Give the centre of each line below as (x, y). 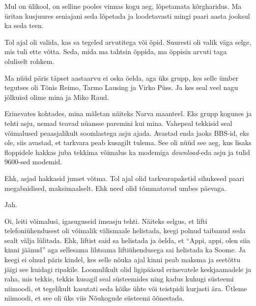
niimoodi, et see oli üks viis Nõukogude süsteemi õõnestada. (95, 298)
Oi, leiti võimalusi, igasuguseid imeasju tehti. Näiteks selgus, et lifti (106, 221)
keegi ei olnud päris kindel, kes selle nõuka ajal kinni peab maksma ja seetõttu (122, 260)
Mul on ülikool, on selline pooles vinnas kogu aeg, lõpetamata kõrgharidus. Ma (123, 6)
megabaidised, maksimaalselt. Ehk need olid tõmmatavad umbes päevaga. (115, 188)
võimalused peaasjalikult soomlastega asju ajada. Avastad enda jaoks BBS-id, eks (127, 133)
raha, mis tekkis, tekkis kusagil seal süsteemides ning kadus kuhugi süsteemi (119, 279)
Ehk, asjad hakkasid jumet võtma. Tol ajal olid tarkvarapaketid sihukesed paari (124, 178)
